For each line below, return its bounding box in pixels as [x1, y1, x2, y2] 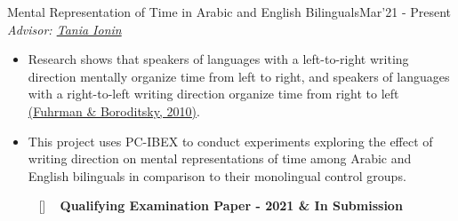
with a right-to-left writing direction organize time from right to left [28, 84, 399, 103]
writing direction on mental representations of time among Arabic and [28, 149, 412, 168]
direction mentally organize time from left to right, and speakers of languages [28, 67, 450, 85]
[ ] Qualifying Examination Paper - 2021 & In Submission [38, 196, 403, 215]
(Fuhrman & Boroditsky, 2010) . [28, 101, 200, 120]
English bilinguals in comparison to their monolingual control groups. [28, 166, 406, 185]
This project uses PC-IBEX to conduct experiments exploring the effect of [28, 131, 433, 150]
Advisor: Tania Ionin [7, 20, 122, 38]
